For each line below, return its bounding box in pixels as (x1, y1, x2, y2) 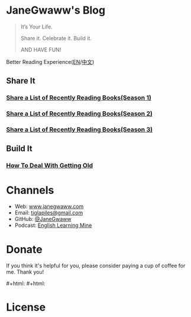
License (6, 300, 46, 314)
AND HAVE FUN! (20, 46, 61, 53)
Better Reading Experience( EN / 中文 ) (6, 58, 95, 65)
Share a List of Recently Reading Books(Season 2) (6, 110, 153, 118)
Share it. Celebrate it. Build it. (20, 34, 92, 41)
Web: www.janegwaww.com (14, 203, 84, 210)
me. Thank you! (6, 268, 44, 276)
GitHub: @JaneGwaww (14, 216, 72, 223)
